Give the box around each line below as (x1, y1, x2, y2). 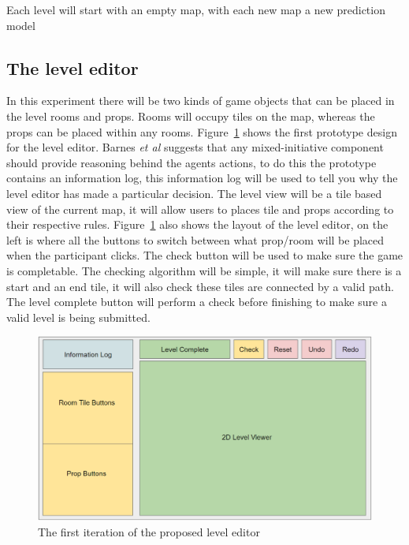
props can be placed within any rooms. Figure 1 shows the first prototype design (6, 123, 397, 140)
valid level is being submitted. (6, 308, 151, 325)
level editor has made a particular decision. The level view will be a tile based (6, 185, 382, 201)
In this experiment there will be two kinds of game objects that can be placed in (6, 92, 395, 109)
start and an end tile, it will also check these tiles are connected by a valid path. (6, 278, 394, 294)
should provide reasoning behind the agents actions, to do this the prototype (6, 154, 377, 170)
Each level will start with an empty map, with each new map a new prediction (6, 2, 385, 17)
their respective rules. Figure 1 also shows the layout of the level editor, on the (6, 216, 389, 233)
